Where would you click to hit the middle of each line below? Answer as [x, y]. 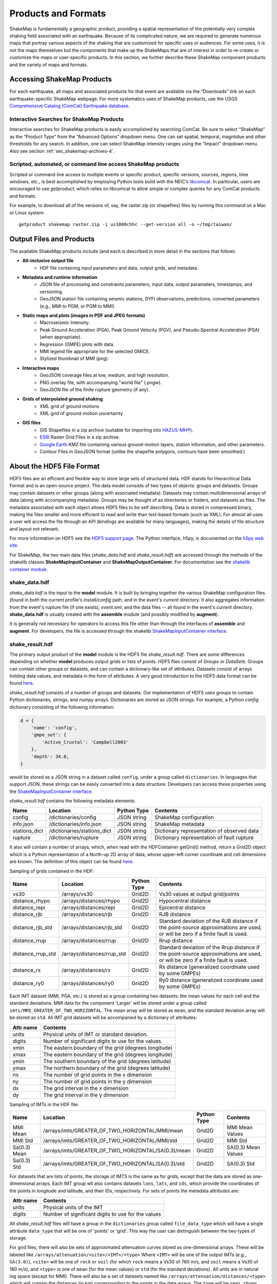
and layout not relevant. [34, 528]
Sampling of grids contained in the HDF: [52, 871]
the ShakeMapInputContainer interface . [51, 791]
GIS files [32, 423]
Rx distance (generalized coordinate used [210, 967]
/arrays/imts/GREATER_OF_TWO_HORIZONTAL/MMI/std [110, 1140]
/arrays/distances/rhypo [91, 901]
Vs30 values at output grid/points [199, 894]
